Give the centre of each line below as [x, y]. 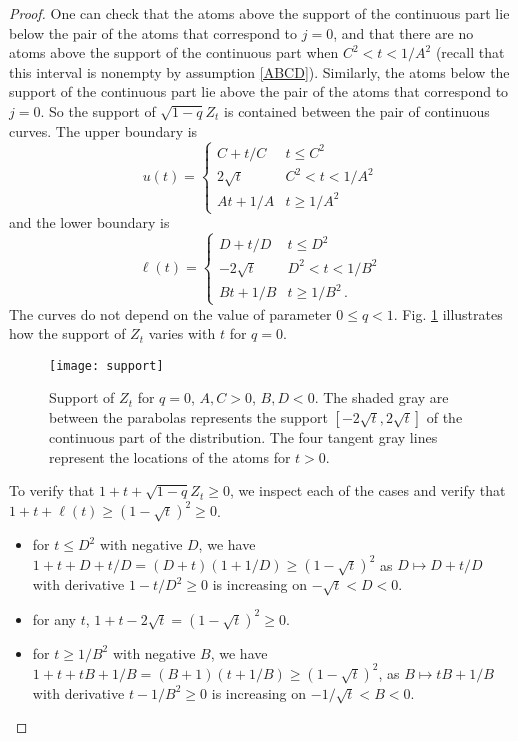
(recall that [470, 52]
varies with [182, 333]
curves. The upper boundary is [103, 130]
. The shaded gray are [381, 397]
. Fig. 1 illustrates [448, 313]
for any [54, 618]
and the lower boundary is [89, 222]
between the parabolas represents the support [188, 416]
